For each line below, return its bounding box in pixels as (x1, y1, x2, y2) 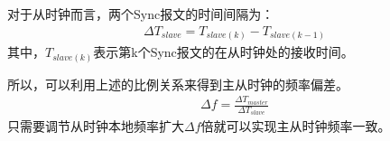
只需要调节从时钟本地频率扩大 (7, 117, 184, 136)
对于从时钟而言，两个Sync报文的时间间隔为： (7, 5, 274, 23)
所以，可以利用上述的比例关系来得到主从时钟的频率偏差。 (7, 74, 348, 93)
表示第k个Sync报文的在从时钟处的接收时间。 (93, 42, 354, 61)
